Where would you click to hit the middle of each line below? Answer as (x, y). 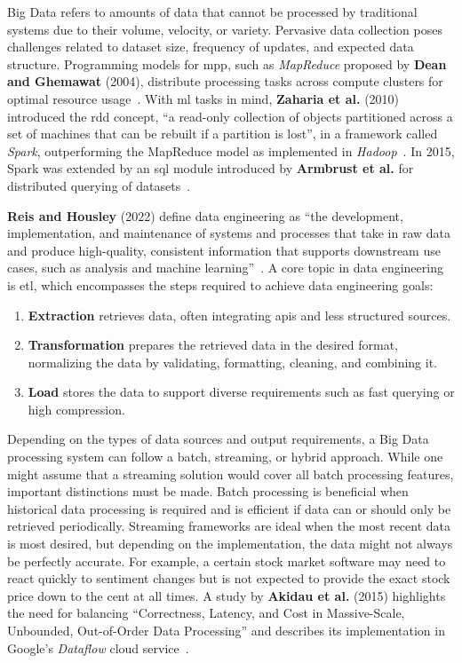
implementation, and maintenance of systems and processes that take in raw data (229, 233)
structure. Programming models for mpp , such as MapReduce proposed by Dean (227, 63)
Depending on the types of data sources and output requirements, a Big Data (218, 439)
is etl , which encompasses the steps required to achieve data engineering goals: (220, 284)
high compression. (76, 409)
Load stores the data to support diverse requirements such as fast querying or (241, 392)
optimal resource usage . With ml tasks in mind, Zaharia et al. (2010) (203, 98)
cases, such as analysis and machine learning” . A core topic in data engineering (225, 268)
